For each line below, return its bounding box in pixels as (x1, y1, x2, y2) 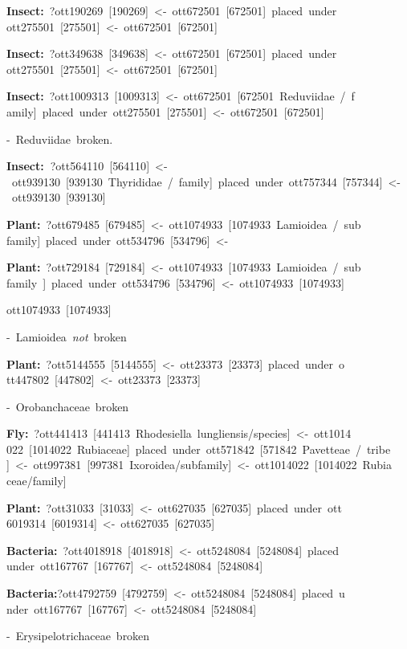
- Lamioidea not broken (6, 328, 127, 345)
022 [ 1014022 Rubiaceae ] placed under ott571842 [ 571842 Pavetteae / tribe (6, 440, 391, 457)
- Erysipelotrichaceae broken (6, 627, 150, 644)
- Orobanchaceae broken (6, 398, 129, 414)
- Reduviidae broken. (6, 130, 113, 147)
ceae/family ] (6, 472, 67, 489)
